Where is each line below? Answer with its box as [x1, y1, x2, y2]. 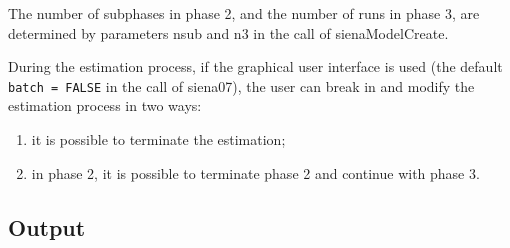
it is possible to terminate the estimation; [31, 129, 286, 150]
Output [8, 211, 86, 242]
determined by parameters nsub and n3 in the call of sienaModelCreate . [8, 22, 449, 43]
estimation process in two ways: [8, 95, 202, 116]
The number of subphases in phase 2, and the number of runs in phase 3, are [8, 3, 480, 23]
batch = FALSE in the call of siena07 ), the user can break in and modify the [8, 75, 475, 96]
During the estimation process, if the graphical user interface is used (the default [8, 56, 503, 77]
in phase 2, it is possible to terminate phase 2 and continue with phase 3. [31, 162, 480, 183]
